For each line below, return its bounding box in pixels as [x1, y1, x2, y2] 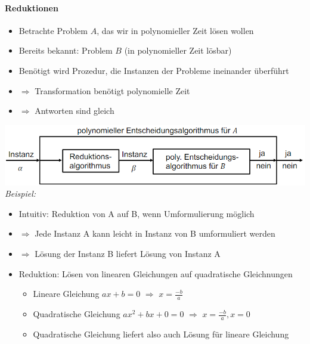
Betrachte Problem [18, 24, 88, 36]
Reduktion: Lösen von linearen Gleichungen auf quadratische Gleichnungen [18, 267, 293, 280]
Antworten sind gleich [35, 104, 114, 117]
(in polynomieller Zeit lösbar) [124, 44, 232, 57]
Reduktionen [5, 1, 58, 14]
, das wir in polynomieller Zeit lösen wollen [97, 24, 254, 36]
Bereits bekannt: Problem [18, 44, 113, 57]
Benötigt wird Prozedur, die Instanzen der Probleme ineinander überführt [18, 64, 289, 76]
